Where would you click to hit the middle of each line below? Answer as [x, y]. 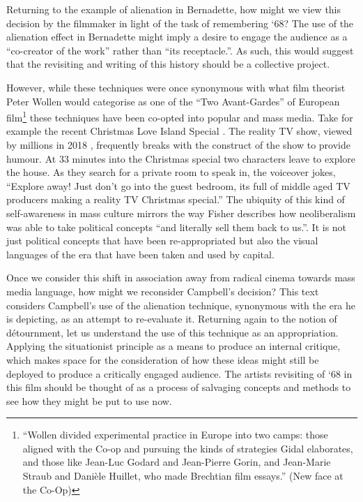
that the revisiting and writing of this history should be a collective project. [168, 64]
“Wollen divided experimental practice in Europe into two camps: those [175, 435]
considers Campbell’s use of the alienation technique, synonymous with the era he [181, 305]
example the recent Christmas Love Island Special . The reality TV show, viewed [179, 131]
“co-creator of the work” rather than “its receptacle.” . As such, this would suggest [180, 50]
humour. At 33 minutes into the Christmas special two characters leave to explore [181, 158]
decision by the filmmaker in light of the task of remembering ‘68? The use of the [180, 23]
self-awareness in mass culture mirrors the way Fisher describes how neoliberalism [181, 213]
